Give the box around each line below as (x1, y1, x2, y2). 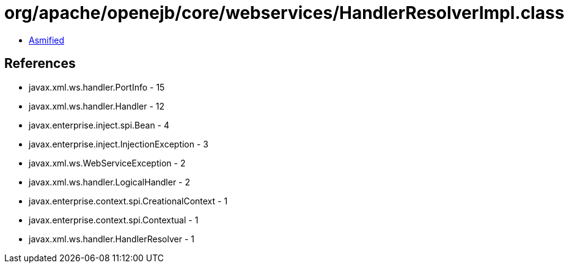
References (4, 56, 76, 72)
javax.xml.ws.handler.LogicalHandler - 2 (29, 176, 191, 187)
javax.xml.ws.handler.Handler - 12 (29, 100, 165, 111)
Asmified (29, 34, 65, 45)
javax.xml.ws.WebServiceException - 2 (29, 157, 186, 168)
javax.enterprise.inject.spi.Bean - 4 (29, 119, 170, 130)
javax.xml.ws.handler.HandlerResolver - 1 (29, 233, 194, 244)
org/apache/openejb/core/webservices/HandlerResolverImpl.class (4, 2, 565, 23)
